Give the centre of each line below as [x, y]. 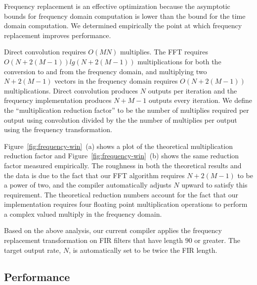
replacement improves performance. [58, 35]
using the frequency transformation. [58, 129]
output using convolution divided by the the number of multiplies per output [121, 119]
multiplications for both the [179, 61]
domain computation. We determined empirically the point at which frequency [123, 25]
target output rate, [33, 250]
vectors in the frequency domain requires [116, 81]
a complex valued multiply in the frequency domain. [83, 214]
